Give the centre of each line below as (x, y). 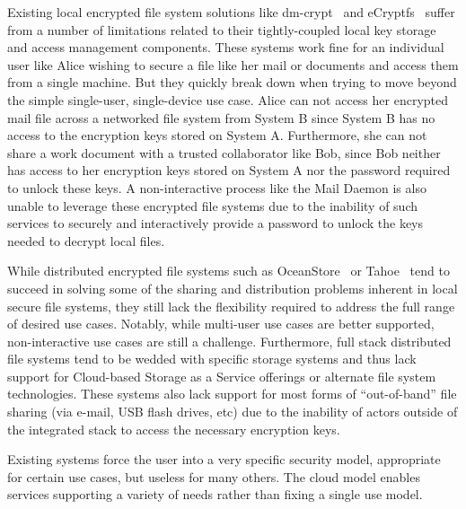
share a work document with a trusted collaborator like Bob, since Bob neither (224, 152)
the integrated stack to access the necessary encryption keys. (174, 429)
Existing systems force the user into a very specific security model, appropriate (224, 459)
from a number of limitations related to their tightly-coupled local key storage (222, 29)
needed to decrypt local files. (86, 240)
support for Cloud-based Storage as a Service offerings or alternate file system (222, 376)
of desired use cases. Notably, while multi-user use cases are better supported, (221, 324)
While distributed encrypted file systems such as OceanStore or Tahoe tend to (229, 271)
